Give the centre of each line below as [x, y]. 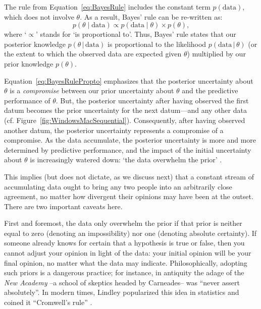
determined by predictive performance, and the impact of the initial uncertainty [128, 149]
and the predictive [210, 90]
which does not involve [39, 16]
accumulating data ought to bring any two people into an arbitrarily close [118, 186]
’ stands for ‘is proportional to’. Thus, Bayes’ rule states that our [136, 34]
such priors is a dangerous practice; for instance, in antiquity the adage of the [124, 272]
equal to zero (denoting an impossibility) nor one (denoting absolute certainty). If [130, 233]
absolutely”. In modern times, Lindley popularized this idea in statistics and [122, 292]
